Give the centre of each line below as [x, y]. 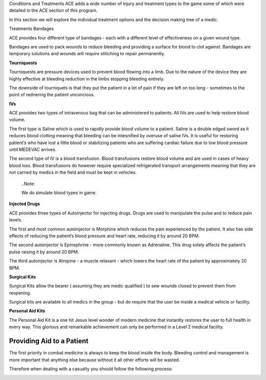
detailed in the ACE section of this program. [53, 10]
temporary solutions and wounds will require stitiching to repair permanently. [87, 54]
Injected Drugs [25, 204]
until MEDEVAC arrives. [33, 150]
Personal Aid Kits [27, 311]
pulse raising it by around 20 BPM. [44, 252]
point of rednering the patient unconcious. [52, 95]
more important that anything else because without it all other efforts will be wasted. [95, 360]
